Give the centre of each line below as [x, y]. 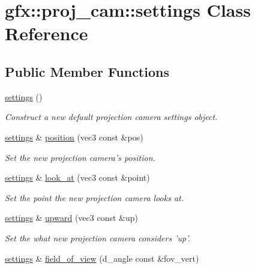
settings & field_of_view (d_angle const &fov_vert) [102, 258]
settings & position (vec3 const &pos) [74, 137]
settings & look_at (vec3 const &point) [77, 177]
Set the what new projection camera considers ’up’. [97, 237]
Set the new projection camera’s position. [80, 157]
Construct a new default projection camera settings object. [111, 117]
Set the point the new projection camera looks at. [94, 197]
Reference [46, 33]
